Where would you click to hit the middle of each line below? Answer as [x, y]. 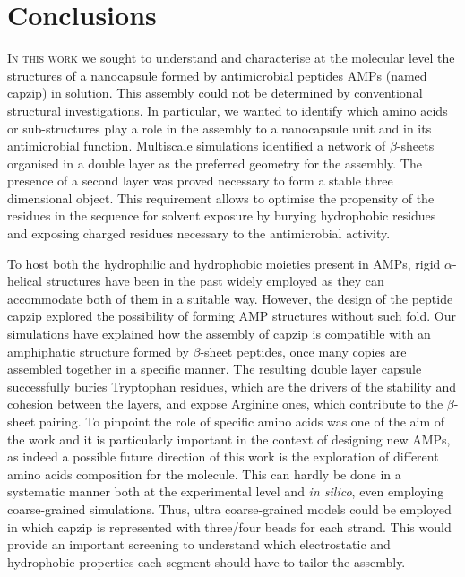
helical [25, 281]
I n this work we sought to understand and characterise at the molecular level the [231, 58]
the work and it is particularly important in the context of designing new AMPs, [229, 439]
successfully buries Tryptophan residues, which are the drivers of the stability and [232, 386]
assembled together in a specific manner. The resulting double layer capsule [215, 369]
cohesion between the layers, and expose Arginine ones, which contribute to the [225, 404]
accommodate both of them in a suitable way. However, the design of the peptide [230, 298]
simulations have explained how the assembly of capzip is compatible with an [219, 334]
